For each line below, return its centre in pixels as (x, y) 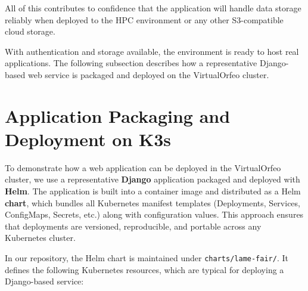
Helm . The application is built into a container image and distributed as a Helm (153, 191)
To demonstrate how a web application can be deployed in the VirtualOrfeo (143, 167)
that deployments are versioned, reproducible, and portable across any (133, 226)
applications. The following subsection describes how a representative (131, 63)
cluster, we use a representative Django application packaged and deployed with (153, 179)
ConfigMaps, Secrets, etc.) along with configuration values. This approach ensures (154, 214)
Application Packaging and (118, 115)
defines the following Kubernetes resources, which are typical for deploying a (144, 269)
